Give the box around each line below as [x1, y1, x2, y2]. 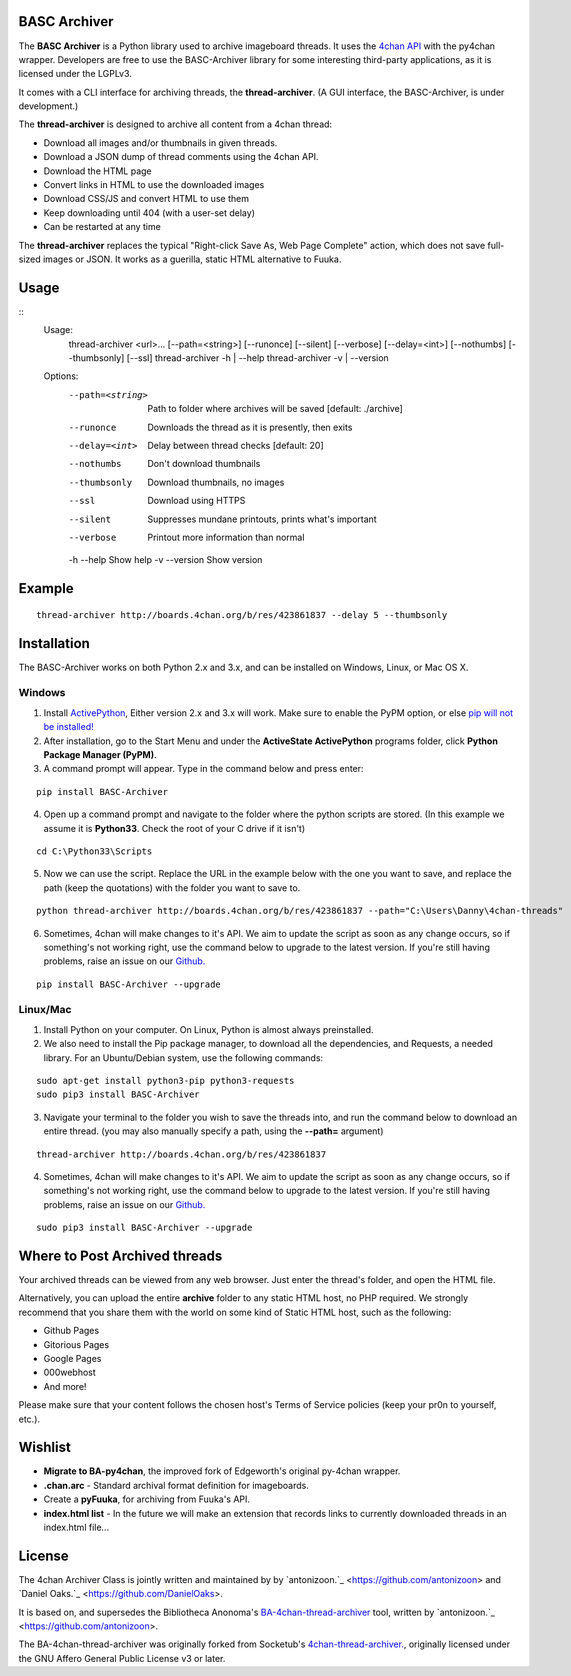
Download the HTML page [43, 165, 152, 177]
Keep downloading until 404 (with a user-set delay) [43, 206, 255, 219]
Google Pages [43, 1352, 102, 1364]
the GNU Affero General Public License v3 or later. [18, 1652, 226, 1664]
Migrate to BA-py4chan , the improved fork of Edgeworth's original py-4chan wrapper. [43, 1465, 401, 1477]
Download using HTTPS [147, 495, 246, 507]
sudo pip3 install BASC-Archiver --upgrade [36, 1222, 253, 1234]
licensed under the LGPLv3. [18, 68, 132, 80]
